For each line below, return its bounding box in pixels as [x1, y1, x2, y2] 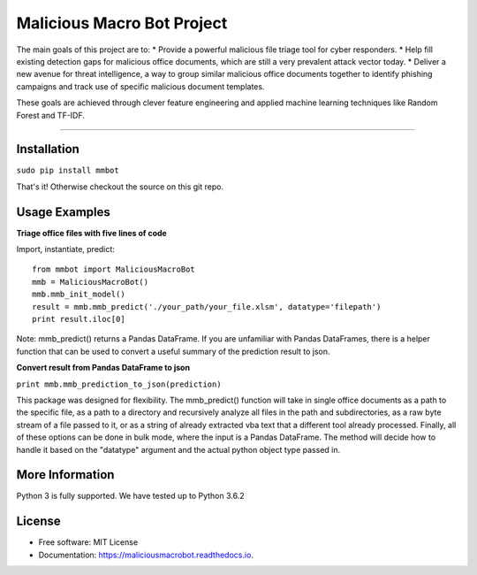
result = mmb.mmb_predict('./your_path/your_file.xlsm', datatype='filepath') [32, 302, 382, 311]
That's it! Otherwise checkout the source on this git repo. [16, 181, 224, 192]
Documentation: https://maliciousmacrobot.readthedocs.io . [38, 549, 254, 560]
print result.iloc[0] [32, 314, 125, 325]
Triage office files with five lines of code [16, 227, 167, 238]
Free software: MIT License [38, 537, 139, 548]
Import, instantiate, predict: [16, 244, 115, 255]
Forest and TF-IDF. [16, 110, 86, 120]
